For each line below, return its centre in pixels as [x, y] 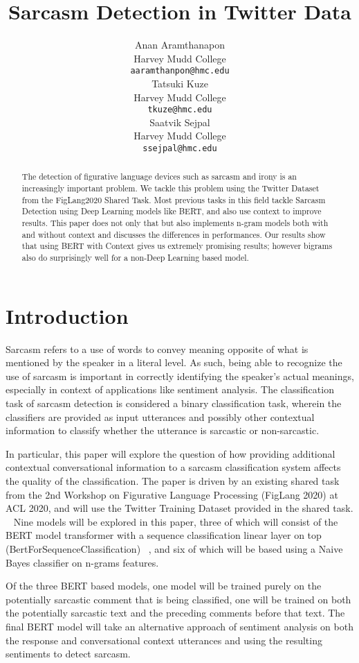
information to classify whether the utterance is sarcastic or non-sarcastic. [163, 430]
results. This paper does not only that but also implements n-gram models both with [175, 223]
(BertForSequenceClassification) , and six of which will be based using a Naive [174, 548]
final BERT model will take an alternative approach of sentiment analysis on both [179, 626]
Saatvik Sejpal [180, 122]
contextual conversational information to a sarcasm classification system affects [173, 467]
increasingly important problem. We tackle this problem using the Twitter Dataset [171, 188]
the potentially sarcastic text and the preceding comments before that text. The [175, 613]
